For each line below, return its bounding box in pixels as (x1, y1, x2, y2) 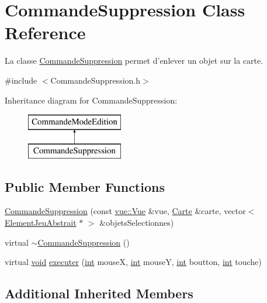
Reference (5, 20, 86, 44)
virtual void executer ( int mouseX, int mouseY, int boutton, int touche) (5, 256, 262, 268)
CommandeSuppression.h (50, 74, 141, 86)
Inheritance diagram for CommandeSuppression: (5, 94, 178, 106)
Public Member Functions (5, 177, 165, 195)
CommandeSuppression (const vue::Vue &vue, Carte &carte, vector (5, 205, 246, 217)
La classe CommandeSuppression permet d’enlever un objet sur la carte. (5, 54, 263, 67)
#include (5, 74, 37, 86)
